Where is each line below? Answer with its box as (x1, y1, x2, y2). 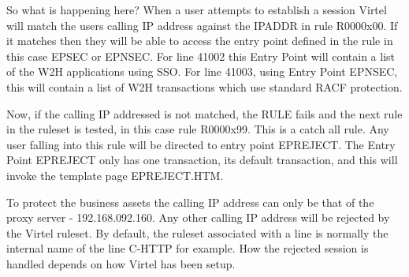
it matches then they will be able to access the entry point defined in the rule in (6, 32, 393, 49)
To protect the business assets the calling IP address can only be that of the (6, 193, 374, 210)
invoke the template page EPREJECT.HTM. (6, 167, 224, 183)
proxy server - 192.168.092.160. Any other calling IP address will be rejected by (6, 209, 390, 226)
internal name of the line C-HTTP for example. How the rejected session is (6, 240, 369, 256)
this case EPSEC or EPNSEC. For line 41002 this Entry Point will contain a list (6, 47, 395, 64)
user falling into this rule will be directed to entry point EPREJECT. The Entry (6, 136, 396, 152)
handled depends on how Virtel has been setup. (6, 255, 236, 271)
